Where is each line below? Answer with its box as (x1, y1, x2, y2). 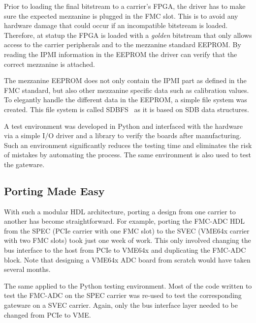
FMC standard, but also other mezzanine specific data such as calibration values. (4, 85, 249, 95)
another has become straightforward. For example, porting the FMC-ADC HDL (4, 216, 245, 226)
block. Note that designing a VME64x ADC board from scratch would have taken (4, 254, 251, 264)
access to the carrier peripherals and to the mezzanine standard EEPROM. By (4, 39, 241, 50)
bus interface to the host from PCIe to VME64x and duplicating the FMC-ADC (4, 245, 246, 255)
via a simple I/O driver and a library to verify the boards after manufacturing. (4, 130, 242, 141)
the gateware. (4, 159, 45, 169)
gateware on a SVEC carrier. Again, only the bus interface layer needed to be (4, 300, 238, 310)
